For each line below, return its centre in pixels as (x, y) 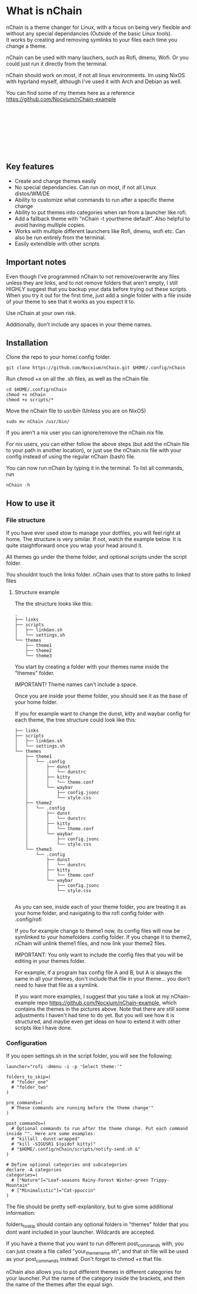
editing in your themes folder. (50, 961)
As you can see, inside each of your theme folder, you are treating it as (100, 907)
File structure (26, 520)
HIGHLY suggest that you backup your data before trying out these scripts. (97, 289)
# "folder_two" (30, 1087)
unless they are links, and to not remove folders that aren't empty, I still (92, 283)
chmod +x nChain (26, 395)
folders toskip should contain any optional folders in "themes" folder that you (97, 1225)
